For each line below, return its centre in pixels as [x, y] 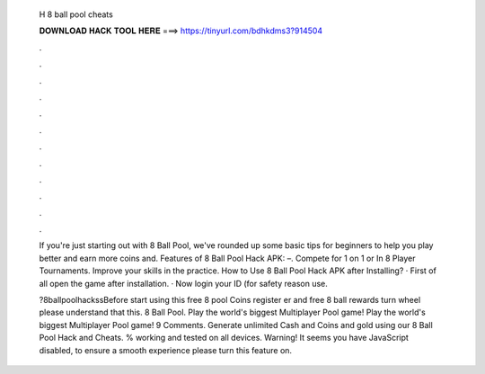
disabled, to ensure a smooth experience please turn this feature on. [165, 350]
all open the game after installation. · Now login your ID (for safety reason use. [183, 283]
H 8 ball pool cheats [76, 14]
